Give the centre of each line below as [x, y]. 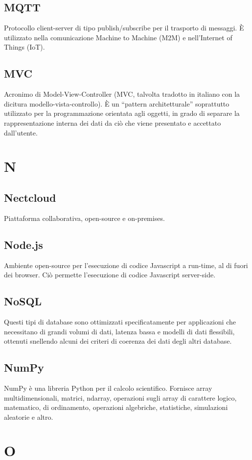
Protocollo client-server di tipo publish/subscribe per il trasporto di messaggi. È [124, 28]
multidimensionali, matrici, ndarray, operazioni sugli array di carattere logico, [120, 397]
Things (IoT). [24, 47]
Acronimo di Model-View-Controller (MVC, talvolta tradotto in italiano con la [122, 94]
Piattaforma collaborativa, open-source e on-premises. [84, 218]
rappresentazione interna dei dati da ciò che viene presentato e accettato [113, 122]
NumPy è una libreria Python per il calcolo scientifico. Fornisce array [108, 388]
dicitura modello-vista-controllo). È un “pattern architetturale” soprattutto [117, 103]
